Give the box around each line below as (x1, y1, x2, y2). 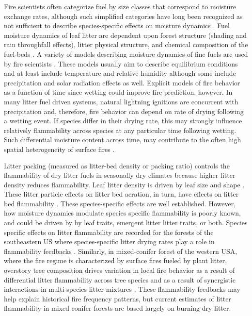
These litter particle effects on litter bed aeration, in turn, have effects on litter (4, 189, 239, 199)
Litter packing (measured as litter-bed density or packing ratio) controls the (4, 160, 230, 170)
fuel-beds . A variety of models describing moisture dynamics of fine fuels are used (4, 49, 248, 59)
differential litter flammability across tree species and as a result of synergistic (4, 274, 236, 284)
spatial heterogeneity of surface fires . (4, 144, 115, 154)
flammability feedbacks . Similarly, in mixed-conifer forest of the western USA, (4, 246, 237, 256)
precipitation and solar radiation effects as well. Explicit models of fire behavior (4, 77, 240, 87)
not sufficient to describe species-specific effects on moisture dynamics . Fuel (4, 20, 230, 31)
